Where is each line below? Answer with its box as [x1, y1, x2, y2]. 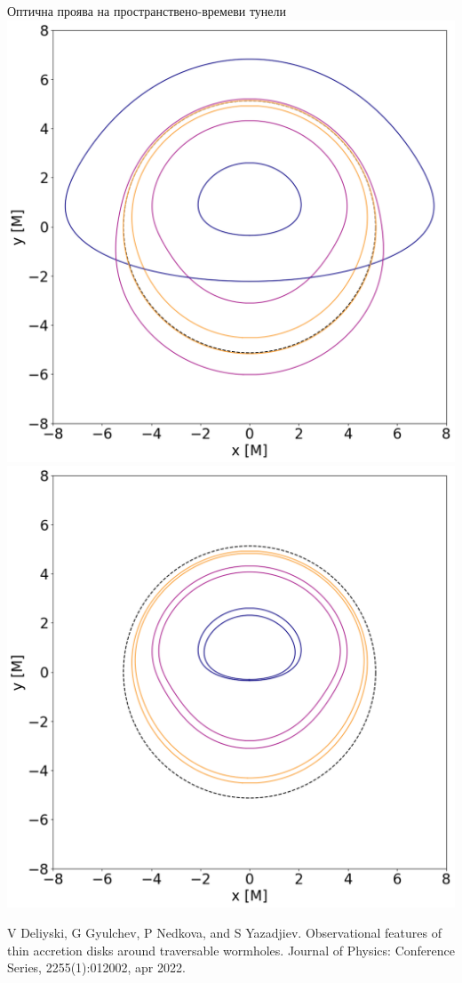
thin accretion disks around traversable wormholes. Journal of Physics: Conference [7, 940, 455, 959]
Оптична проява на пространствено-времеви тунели [7, 2, 287, 20]
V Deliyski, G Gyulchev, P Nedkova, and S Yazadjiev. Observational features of [7, 923, 442, 941]
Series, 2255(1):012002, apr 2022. [7, 958, 186, 977]
